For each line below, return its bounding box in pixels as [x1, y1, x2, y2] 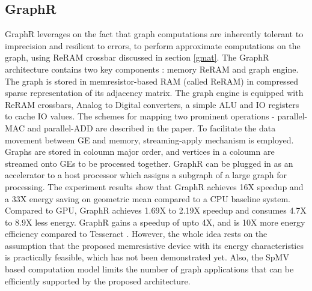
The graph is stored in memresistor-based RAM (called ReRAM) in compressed [5, 74, 299, 87]
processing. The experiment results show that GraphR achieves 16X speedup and [5, 180, 304, 193]
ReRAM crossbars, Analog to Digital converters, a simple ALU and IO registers [5, 98, 299, 110]
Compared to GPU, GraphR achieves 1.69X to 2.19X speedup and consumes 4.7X [5, 204, 307, 217]
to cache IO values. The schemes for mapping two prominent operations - [5, 110, 275, 122]
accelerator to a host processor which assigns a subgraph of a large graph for [5, 169, 287, 181]
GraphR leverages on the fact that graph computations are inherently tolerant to [5, 28, 304, 40]
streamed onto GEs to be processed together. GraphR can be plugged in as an [5, 157, 293, 169]
